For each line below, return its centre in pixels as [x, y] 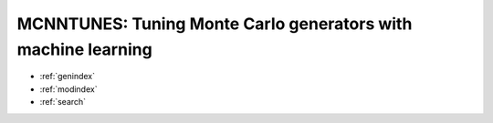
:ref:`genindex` [68, 77]
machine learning [84, 49]
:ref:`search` [63, 102]
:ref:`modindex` [68, 89]
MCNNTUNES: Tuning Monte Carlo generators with [215, 24]
